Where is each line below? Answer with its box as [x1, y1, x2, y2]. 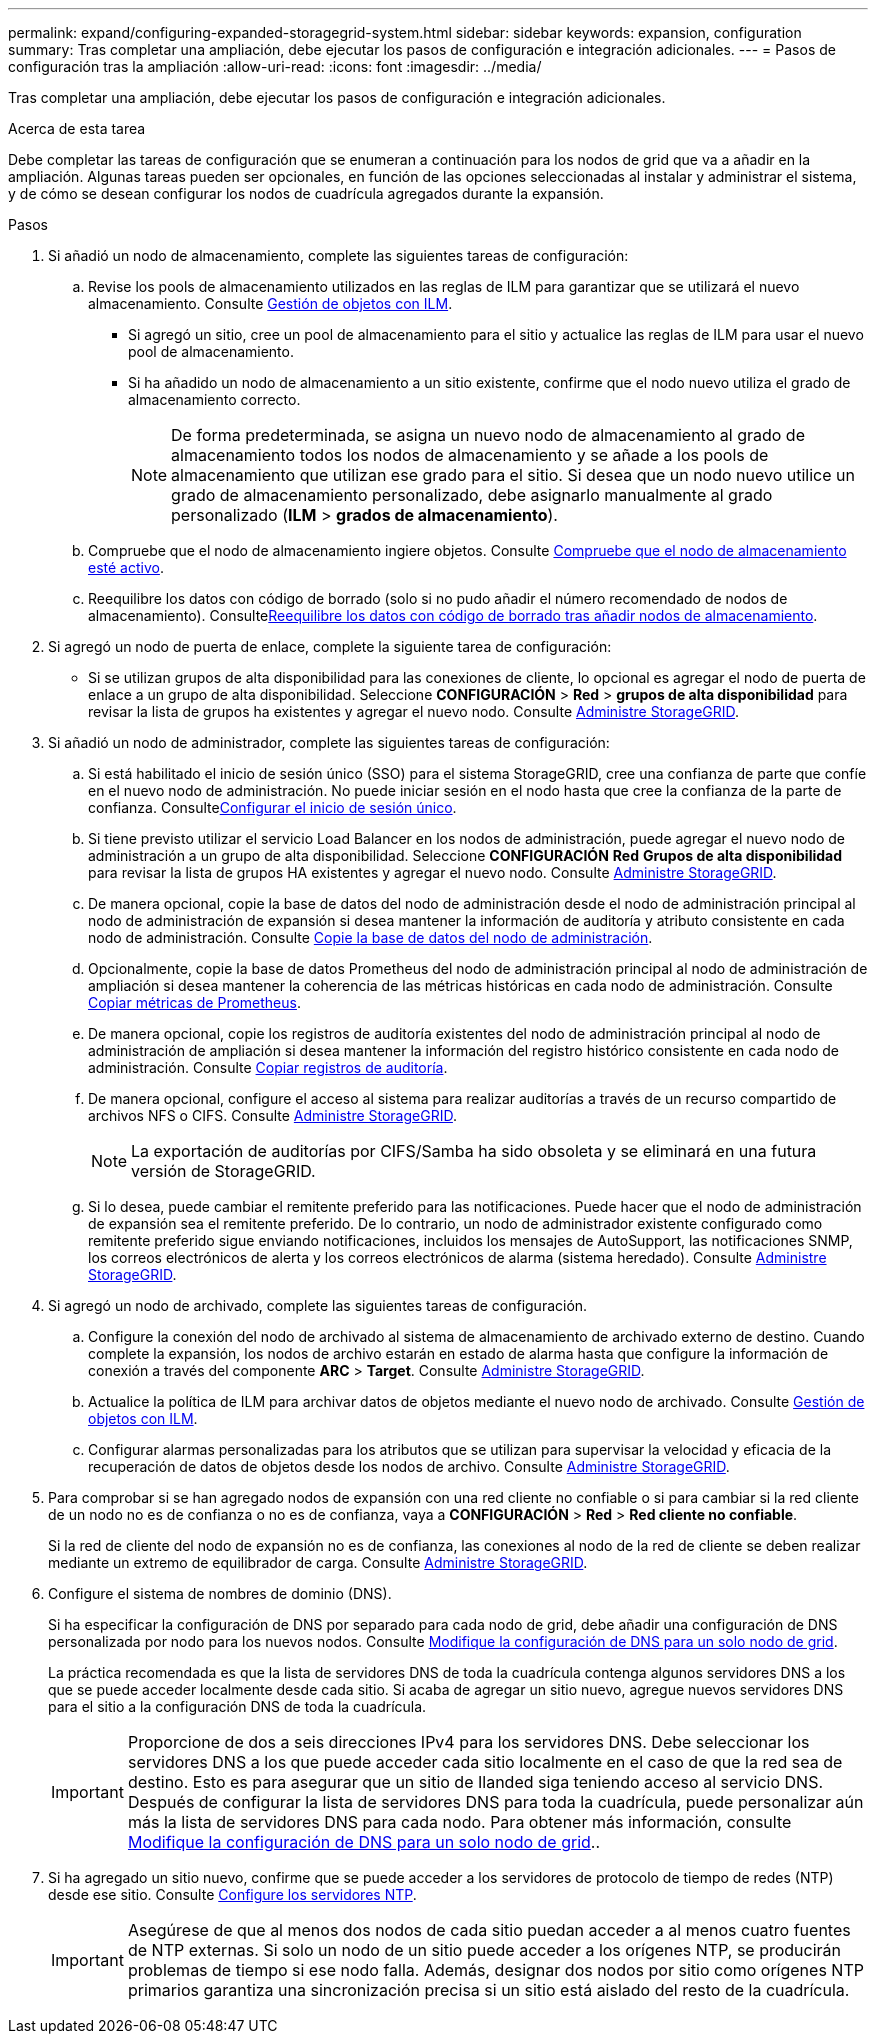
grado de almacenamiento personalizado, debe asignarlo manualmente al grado [171, 485, 773, 505]
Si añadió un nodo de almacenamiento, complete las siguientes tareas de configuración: [48, 247, 629, 264]
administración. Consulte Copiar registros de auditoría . [88, 1059, 448, 1076]
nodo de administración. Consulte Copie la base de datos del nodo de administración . [88, 929, 653, 946]
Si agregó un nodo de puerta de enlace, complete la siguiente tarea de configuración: [48, 638, 612, 655]
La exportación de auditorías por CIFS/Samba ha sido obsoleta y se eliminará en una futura [131, 1141, 817, 1161]
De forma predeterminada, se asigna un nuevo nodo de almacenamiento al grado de [171, 425, 805, 445]
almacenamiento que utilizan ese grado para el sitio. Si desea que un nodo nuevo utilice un [171, 465, 855, 485]
